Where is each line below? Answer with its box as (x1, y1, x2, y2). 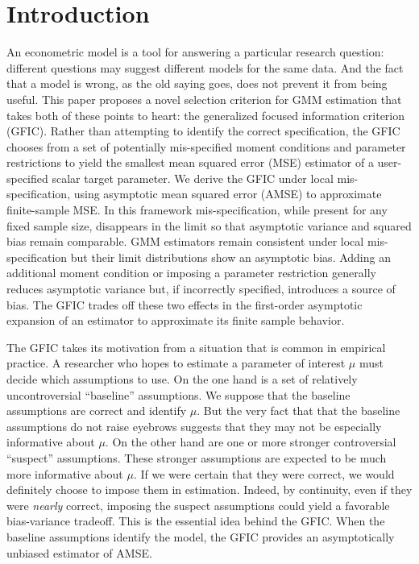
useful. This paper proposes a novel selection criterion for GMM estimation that (6, 90, 402, 107)
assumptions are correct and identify (6, 402, 187, 419)
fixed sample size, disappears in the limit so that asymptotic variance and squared (6, 217, 412, 234)
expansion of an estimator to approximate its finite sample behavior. (6, 312, 345, 329)
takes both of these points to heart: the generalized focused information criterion (6, 106, 405, 123)
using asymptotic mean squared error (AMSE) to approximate (73, 185, 382, 202)
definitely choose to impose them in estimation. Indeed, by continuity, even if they (6, 481, 413, 498)
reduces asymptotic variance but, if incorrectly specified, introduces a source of (6, 280, 396, 297)
